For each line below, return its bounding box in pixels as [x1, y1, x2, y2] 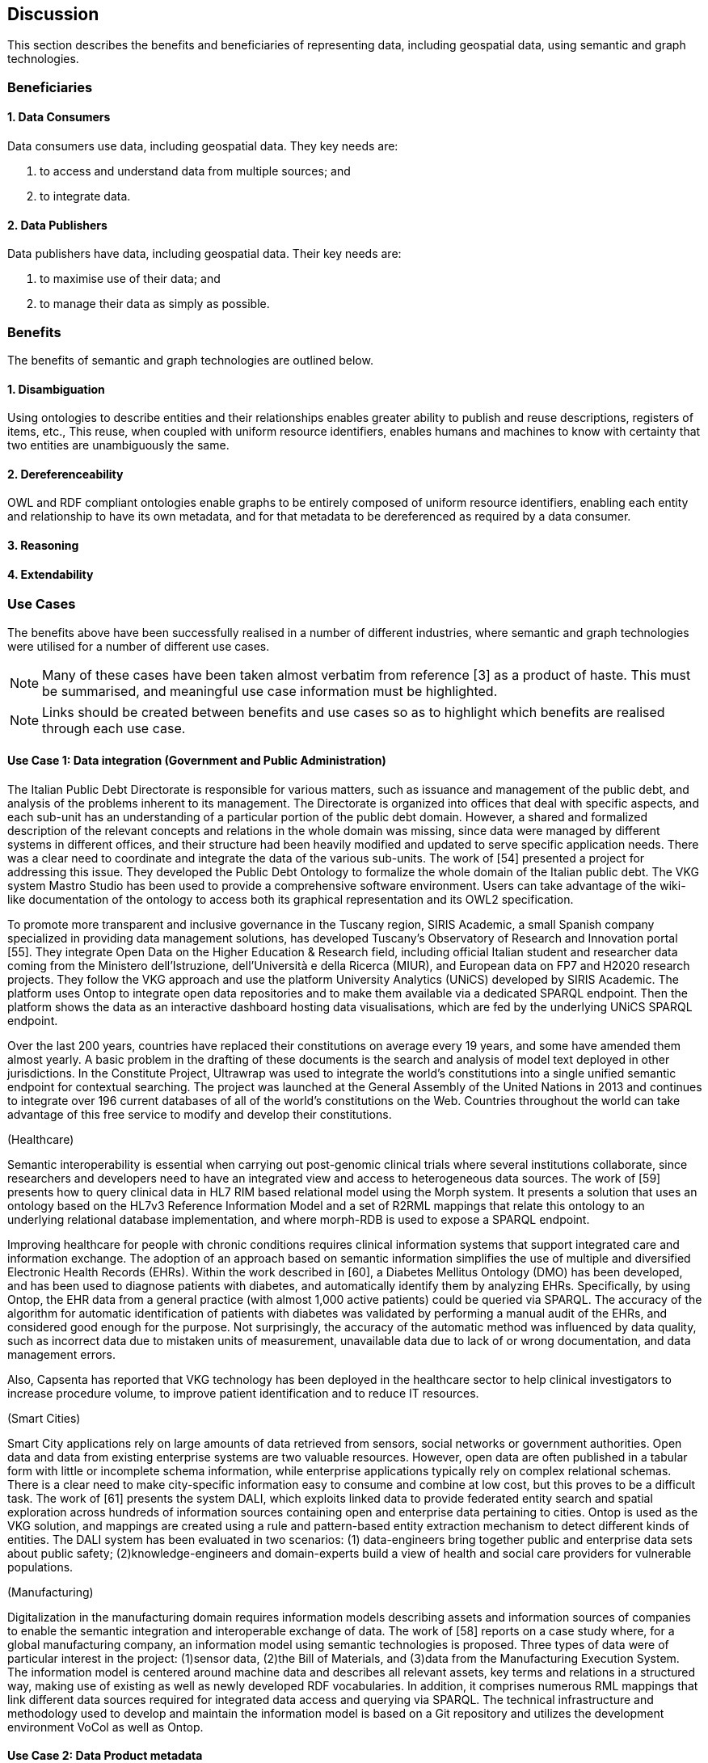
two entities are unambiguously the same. [7, 438, 230, 453]
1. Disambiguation [7, 382, 105, 396]
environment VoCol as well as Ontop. [7, 1719, 204, 1734]
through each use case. [42, 719, 186, 736]
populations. [7, 1559, 74, 1574]
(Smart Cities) [7, 1411, 81, 1425]
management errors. [7, 1347, 116, 1361]
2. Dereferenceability [7, 466, 124, 481]
